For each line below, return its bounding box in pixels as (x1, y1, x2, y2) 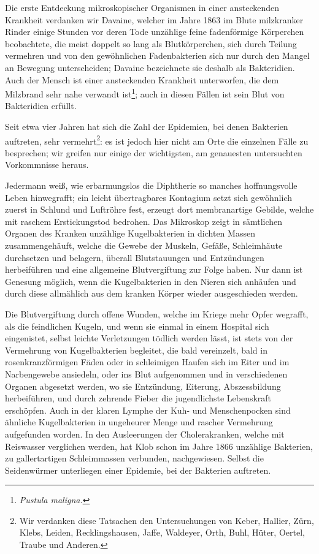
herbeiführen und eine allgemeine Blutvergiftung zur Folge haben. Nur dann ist (5, 263, 303, 276)
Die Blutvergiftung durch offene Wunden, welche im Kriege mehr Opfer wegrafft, (5, 307, 309, 320)
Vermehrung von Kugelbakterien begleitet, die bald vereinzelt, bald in (5, 343, 267, 356)
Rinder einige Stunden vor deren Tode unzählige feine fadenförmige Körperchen (5, 25, 304, 38)
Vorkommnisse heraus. (5, 158, 89, 171)
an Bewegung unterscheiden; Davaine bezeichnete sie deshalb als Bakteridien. (5, 61, 295, 74)
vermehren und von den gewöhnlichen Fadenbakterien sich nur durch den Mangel (5, 49, 310, 62)
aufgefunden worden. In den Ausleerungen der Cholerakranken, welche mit (5, 427, 285, 440)
